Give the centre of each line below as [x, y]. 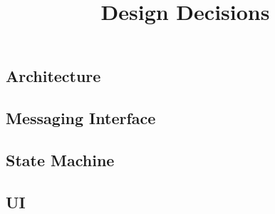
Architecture [53, 76]
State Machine [60, 159]
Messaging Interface [81, 118]
